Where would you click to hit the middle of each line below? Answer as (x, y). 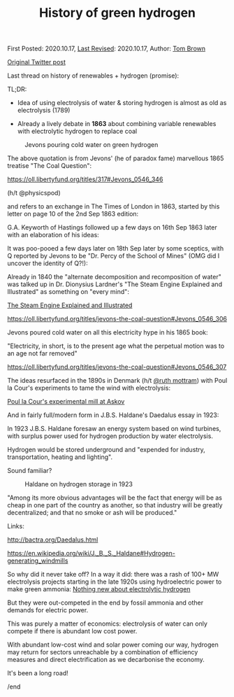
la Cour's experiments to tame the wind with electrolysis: (89, 388)
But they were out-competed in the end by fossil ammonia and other (105, 603)
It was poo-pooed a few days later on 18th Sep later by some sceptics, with (116, 248)
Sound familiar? (30, 471)
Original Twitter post (37, 62)
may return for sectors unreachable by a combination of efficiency (103, 652)
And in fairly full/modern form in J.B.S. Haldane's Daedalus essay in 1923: (113, 415)
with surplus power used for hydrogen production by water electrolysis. (110, 436)
